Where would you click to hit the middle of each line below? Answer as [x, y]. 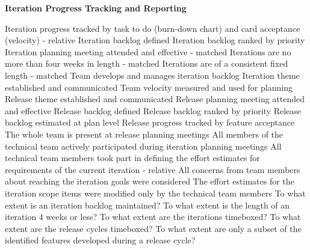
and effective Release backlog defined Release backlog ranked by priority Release [153, 110]
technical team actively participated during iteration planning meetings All [143, 146]
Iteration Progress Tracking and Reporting [96, 8]
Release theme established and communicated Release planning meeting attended [155, 99]
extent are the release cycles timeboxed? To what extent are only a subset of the [153, 228]
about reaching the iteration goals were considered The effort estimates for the [150, 181]
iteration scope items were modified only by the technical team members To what [155, 193]
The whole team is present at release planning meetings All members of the [144, 134]
